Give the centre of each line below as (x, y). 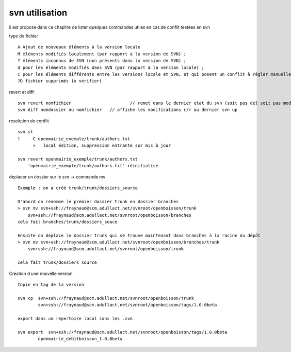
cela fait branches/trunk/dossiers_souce (67, 222)
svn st (25, 132)
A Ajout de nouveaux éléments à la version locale (79, 47)
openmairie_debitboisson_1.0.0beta (80, 339)
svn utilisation (38, 13)
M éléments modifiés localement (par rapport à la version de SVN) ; (102, 54)
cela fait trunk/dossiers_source (57, 263)
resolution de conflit (29, 121)
